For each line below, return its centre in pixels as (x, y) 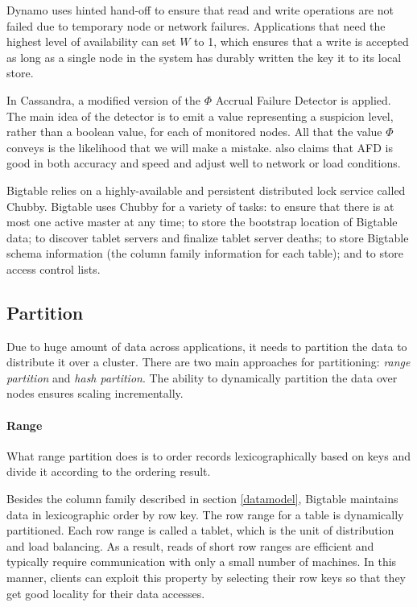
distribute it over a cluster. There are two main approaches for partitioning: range (208, 362)
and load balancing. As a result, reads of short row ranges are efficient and (190, 545)
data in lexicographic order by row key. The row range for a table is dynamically (205, 514)
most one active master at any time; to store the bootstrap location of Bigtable (202, 222)
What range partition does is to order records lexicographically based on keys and (208, 455)
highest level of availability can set (91, 41)
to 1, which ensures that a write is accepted (301, 41)
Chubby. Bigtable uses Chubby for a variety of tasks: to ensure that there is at (200, 206)
